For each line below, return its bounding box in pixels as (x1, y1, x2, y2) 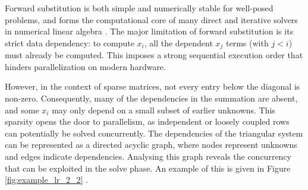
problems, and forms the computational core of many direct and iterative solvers (5, 13, 298, 26)
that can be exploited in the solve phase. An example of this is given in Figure (5, 161, 291, 174)
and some (5, 103, 39, 116)
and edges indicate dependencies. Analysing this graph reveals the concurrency (5, 150, 291, 162)
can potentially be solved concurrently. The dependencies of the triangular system (5, 126, 303, 139)
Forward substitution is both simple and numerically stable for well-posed (5, 2, 274, 14)
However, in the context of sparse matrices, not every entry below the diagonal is (5, 80, 300, 93)
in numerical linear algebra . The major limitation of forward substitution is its (5, 25, 294, 37)
